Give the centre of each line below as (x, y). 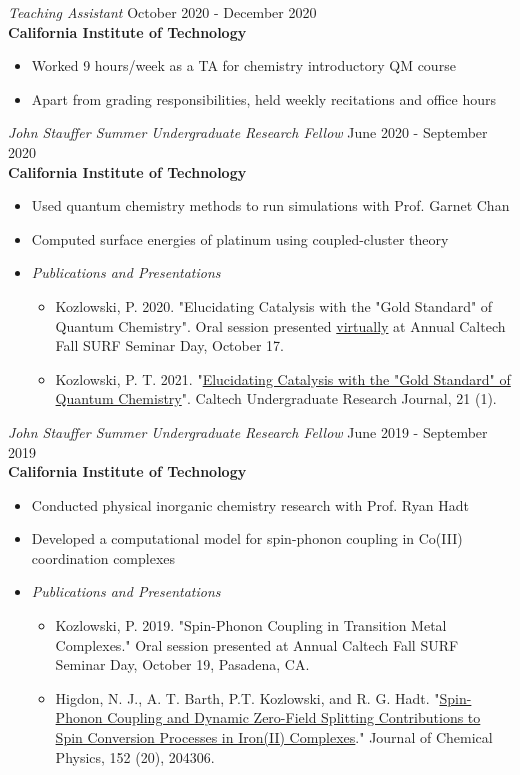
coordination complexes (103, 557)
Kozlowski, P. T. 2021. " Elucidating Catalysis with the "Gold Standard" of (283, 378)
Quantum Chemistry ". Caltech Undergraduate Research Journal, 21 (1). (276, 398)
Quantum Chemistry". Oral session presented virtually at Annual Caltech (280, 325)
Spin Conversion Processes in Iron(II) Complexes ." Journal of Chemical (274, 737)
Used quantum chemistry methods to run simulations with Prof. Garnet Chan (270, 205)
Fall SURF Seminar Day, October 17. (169, 345)
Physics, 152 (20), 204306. (135, 756)
